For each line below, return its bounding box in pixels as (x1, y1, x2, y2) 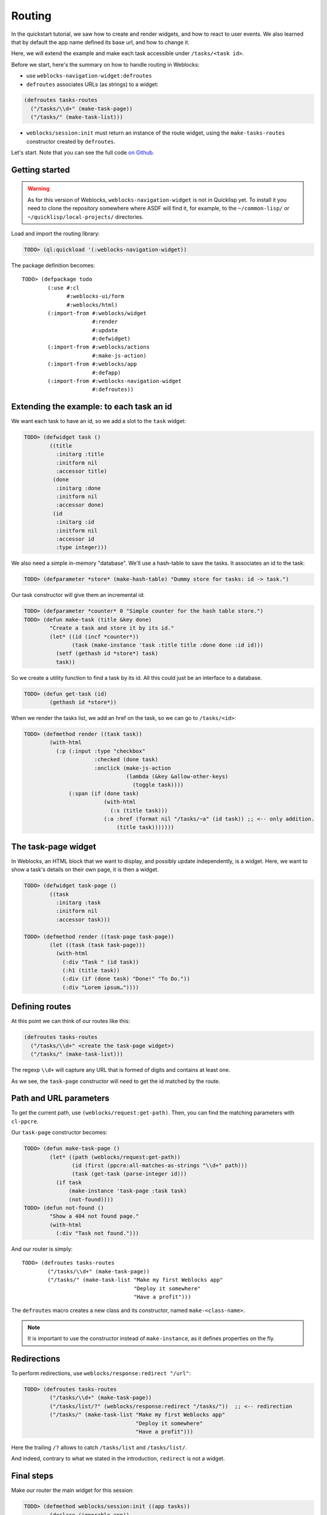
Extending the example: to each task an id (11, 402, 173, 412)
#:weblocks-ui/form (67, 293, 124, 300)
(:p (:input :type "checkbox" (55, 747, 145, 754)
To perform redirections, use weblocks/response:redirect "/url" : (11, 1370, 191, 1377)
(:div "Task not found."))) (55, 1230, 139, 1237)
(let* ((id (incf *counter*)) (49, 633, 139, 640)
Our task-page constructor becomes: (11, 1129, 108, 1136)
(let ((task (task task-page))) (49, 941, 145, 948)
